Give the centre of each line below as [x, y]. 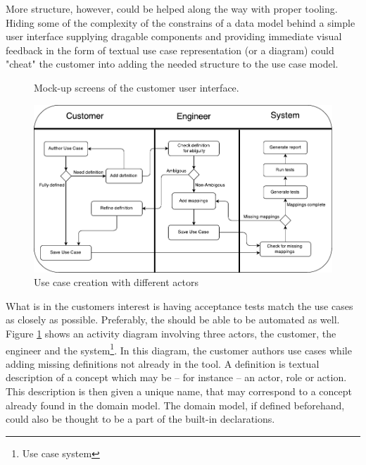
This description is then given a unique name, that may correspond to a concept [179, 391]
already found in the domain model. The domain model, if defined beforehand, [175, 405]
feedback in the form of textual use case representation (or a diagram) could [170, 50]
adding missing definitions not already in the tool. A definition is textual [163, 363]
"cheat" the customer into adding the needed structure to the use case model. [172, 64]
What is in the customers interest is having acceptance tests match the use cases [179, 305]
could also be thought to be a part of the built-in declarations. [140, 419]
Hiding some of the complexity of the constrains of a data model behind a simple [181, 22]
